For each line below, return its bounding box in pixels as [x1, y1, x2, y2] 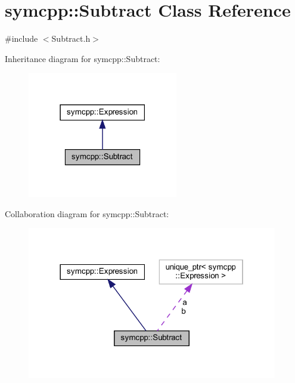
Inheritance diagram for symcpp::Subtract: [5, 52, 160, 64]
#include [5, 32, 38, 45]
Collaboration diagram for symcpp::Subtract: [5, 207, 169, 220]
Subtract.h [51, 32, 91, 45]
